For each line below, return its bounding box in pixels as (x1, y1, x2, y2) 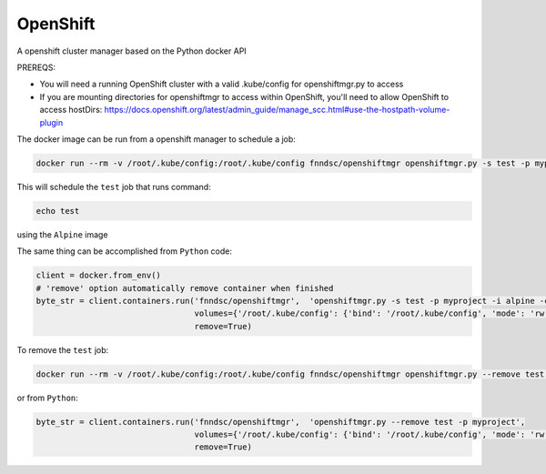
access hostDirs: (39, 105, 103, 116)
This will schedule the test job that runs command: (16, 181, 211, 192)
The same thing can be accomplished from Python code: (16, 246, 232, 257)
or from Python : (16, 392, 79, 403)
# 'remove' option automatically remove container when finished (35, 283, 334, 293)
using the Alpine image (16, 228, 108, 240)
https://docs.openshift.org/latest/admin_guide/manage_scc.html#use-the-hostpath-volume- (104, 105, 450, 116)
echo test (35, 206, 80, 216)
